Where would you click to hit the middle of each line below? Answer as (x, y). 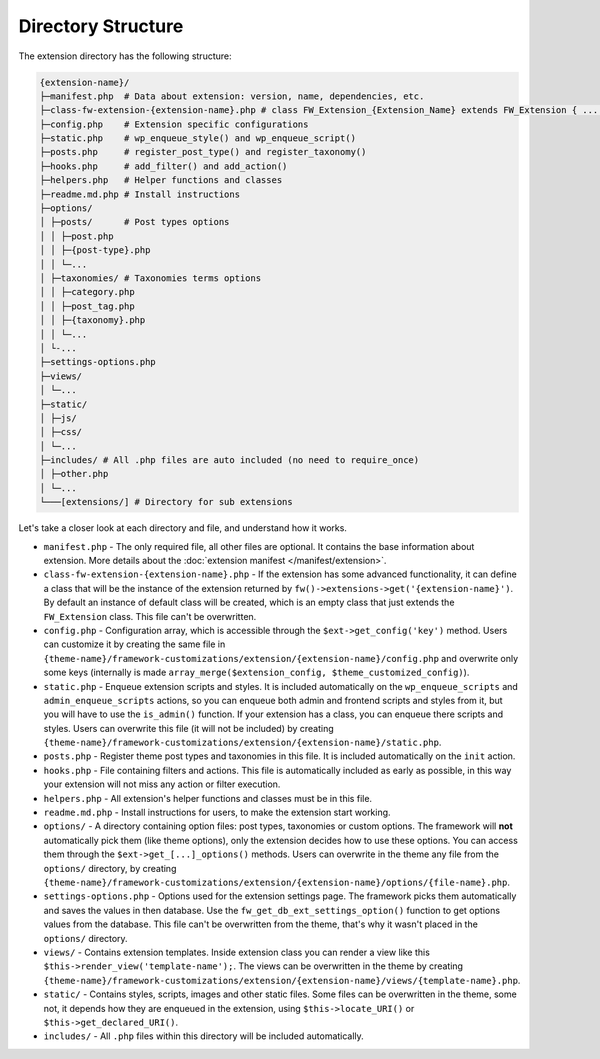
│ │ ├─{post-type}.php (95, 250)
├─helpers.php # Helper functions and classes (161, 180)
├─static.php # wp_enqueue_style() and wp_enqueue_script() (198, 138)
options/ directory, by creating (110, 868)
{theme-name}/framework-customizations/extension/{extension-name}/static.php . (242, 742)
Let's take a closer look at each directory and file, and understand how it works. (182, 528)
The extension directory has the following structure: (125, 56)
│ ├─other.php (74, 474)
